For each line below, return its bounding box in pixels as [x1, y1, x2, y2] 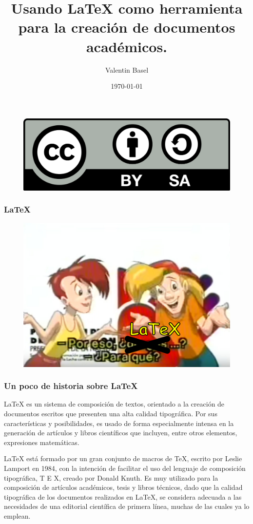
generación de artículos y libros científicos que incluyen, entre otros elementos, [4, 427, 237, 438]
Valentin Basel [105, 64, 149, 75]
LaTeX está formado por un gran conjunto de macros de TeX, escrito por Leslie [4, 453, 242, 464]
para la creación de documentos [18, 17, 235, 37]
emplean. [4, 510, 31, 521]
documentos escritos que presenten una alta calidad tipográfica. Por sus [4, 408, 217, 418]
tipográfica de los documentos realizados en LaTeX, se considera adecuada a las [4, 491, 242, 502]
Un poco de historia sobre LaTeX [4, 380, 138, 392]
